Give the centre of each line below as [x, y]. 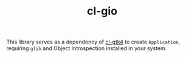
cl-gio [102, 11]
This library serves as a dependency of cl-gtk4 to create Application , [93, 42]
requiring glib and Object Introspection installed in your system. [87, 48]
